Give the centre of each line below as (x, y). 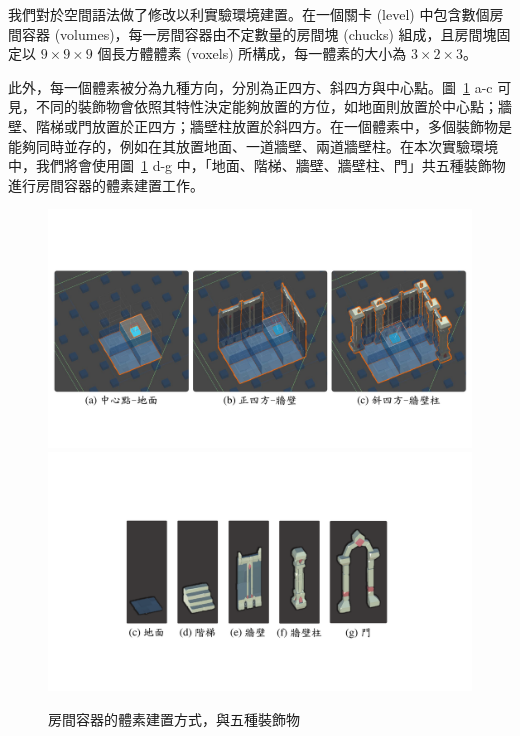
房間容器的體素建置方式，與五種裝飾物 (174, 718)
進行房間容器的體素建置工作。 (106, 184)
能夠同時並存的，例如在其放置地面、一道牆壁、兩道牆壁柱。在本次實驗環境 (253, 145)
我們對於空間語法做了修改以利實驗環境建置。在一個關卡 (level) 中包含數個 (249, 14)
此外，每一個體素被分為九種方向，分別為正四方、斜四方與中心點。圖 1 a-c (250, 86)
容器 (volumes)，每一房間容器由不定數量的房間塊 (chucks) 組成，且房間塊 (259, 33)
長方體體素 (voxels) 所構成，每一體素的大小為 (259, 53)
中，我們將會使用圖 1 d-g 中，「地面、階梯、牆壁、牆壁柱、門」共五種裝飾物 (257, 165)
